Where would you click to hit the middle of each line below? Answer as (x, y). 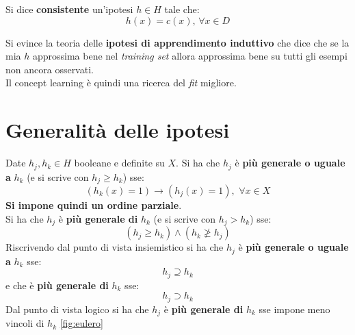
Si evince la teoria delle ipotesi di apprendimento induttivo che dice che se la (177, 42)
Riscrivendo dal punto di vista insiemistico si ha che (115, 247)
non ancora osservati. (50, 69)
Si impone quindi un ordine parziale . (94, 205)
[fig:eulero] (81, 323)
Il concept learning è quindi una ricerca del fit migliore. (121, 83)
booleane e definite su (119, 163)
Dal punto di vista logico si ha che (77, 309)
